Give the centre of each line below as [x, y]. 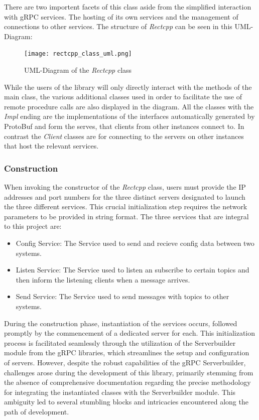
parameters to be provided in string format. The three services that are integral [126, 216]
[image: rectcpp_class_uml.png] [78, 54]
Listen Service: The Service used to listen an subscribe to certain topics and [133, 270]
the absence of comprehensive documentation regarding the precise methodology [127, 382]
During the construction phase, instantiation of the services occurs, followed [121, 323]
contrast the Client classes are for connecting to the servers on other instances [124, 136]
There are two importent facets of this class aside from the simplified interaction [128, 7]
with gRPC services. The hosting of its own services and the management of [121, 16]
